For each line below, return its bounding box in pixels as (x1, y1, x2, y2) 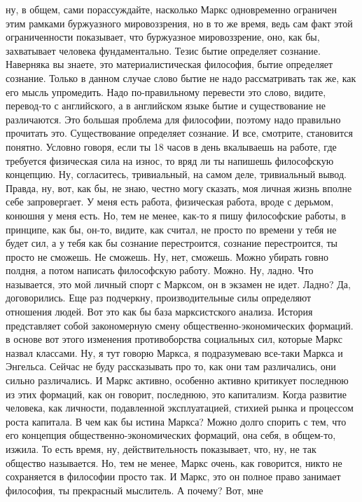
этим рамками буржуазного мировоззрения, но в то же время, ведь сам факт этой (6, 15, 353, 30)
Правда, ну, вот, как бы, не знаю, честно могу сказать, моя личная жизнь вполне (6, 180, 352, 195)
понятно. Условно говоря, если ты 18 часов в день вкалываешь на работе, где (6, 139, 337, 154)
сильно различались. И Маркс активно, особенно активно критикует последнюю (6, 373, 349, 388)
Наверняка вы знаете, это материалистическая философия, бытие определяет (6, 57, 333, 72)
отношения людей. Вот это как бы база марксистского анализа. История (6, 304, 313, 319)
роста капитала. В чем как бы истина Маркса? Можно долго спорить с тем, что (6, 414, 347, 428)
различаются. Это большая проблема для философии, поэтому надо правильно (6, 111, 341, 126)
